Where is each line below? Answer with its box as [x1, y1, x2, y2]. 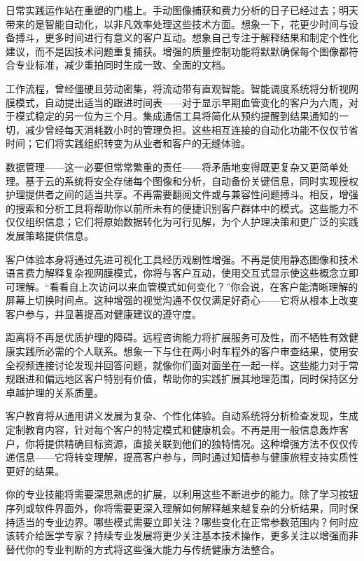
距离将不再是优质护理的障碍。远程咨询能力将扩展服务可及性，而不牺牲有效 [6, 330, 349, 345]
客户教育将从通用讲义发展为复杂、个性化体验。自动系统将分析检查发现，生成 [6, 408, 358, 423]
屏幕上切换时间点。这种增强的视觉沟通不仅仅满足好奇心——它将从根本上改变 [6, 293, 358, 307]
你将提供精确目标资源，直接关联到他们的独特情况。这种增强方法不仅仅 [24, 436, 349, 450]
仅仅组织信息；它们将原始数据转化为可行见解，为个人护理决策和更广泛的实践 [6, 214, 358, 229]
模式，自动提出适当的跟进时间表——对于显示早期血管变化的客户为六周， [15, 95, 349, 109]
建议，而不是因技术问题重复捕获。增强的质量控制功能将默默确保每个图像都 [6, 43, 349, 58]
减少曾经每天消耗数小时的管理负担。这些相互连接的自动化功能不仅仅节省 [24, 122, 358, 137]
